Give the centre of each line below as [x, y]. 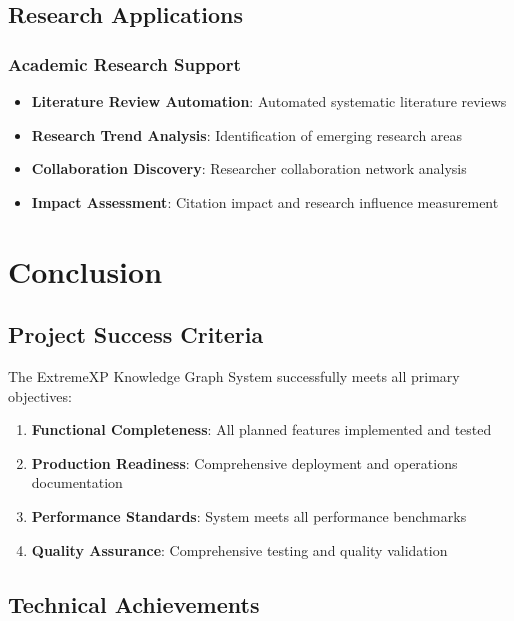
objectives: [40, 395]
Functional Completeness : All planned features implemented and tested [261, 429]
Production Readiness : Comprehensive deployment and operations [244, 462]
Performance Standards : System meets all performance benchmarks [249, 515]
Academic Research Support [124, 63]
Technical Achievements [134, 603]
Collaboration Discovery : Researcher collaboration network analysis [249, 168]
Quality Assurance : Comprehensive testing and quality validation [239, 549]
